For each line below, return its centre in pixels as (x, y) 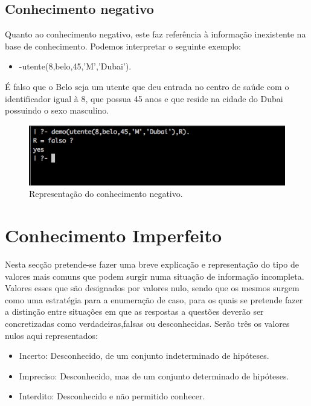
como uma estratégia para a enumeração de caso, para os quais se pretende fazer (154, 299)
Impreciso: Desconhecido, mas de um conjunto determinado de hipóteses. (154, 375)
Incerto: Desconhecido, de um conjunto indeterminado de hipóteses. (144, 356)
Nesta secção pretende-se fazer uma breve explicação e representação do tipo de (152, 264)
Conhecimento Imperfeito (114, 235)
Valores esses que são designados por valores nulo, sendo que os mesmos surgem (152, 288)
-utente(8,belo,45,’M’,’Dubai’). (75, 66)
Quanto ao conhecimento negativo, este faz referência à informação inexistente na (155, 34)
